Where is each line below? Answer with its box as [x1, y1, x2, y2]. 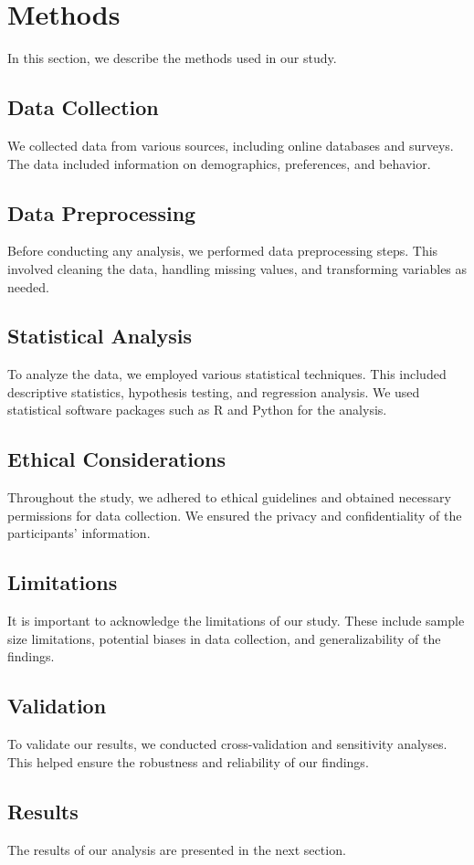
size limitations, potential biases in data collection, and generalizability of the [7, 628, 441, 648]
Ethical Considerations [7, 445, 226, 473]
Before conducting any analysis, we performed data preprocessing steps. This [7, 241, 438, 260]
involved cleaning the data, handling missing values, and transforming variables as [7, 258, 468, 278]
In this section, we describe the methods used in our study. [7, 48, 337, 68]
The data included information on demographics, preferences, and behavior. [7, 153, 431, 173]
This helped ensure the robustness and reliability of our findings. [7, 752, 369, 771]
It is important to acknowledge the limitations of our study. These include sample [7, 611, 465, 630]
